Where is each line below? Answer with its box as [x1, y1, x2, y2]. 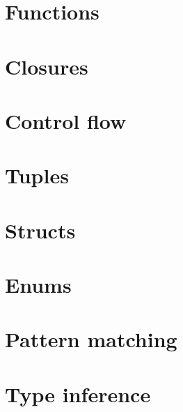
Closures [5, 52, 88, 80]
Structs [5, 215, 76, 244]
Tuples [5, 161, 69, 190]
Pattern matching [5, 325, 177, 353]
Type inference [5, 379, 151, 408]
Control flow [5, 106, 127, 135]
